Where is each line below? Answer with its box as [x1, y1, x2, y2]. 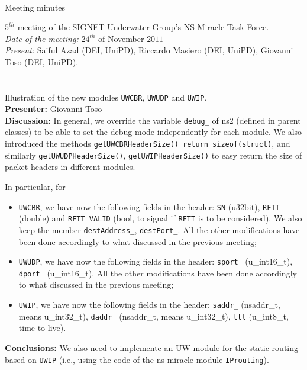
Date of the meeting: [5, 32, 79, 44]
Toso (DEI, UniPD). [5, 55, 79, 67]
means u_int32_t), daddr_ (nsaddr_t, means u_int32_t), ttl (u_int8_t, [18, 310, 289, 322]
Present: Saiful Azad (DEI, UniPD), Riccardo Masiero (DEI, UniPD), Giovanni [5, 44, 293, 56]
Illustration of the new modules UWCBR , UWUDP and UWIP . [5, 91, 207, 103]
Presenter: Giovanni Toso [5, 102, 102, 115]
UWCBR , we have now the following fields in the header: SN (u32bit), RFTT [18, 200, 280, 213]
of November [98, 32, 144, 44]
